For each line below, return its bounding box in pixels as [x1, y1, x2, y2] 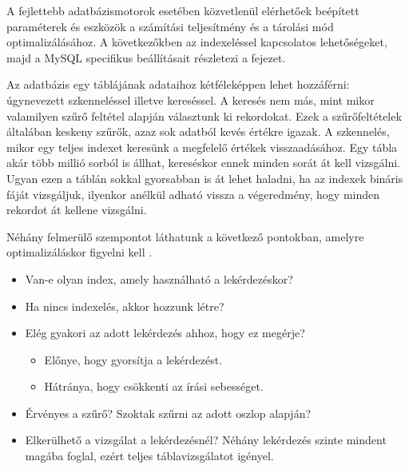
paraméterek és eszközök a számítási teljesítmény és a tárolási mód [6, 18, 334, 34]
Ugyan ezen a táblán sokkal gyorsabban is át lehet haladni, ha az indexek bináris [6, 169, 403, 186]
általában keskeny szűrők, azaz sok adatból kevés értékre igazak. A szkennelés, [6, 123, 390, 140]
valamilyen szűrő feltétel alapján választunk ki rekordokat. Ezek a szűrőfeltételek [6, 107, 402, 124]
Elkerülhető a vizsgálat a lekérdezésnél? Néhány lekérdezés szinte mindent [25, 431, 387, 448]
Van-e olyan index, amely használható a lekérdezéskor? [25, 270, 293, 287]
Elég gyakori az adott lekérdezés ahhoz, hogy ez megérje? [25, 324, 305, 341]
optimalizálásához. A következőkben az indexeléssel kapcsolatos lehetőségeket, [6, 34, 387, 50]
